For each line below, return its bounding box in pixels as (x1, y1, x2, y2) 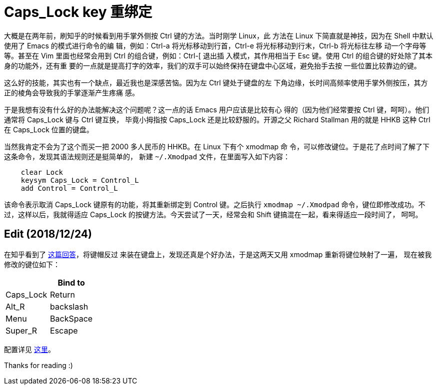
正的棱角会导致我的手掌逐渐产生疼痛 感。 (4, 88, 139, 97)
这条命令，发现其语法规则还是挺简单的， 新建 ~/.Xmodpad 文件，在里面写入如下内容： (4, 152, 290, 161)
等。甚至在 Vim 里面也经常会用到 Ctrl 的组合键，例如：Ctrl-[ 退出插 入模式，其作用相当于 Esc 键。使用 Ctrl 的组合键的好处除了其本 (4, 51, 433, 60)
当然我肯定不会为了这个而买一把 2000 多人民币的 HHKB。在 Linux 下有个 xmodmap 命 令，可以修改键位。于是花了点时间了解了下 (4, 142, 429, 151)
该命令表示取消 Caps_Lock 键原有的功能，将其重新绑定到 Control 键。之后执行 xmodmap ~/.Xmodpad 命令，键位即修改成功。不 (4, 200, 425, 209)
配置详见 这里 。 (4, 345, 55, 354)
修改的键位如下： (4, 260, 60, 269)
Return (50, 289, 75, 300)
